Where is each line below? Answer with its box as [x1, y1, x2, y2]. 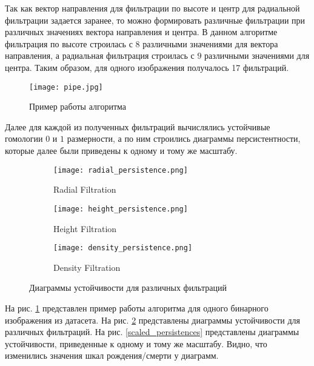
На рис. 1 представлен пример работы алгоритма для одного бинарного [5, 301, 269, 314]
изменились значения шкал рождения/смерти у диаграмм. [5, 349, 219, 362]
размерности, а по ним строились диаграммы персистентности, [67, 132, 301, 145]
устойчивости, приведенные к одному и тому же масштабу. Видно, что [5, 337, 267, 350]
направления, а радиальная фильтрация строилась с [5, 49, 195, 62]
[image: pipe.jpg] [29, 82, 103, 91]
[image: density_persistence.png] [53, 244, 193, 253]
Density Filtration [53, 261, 121, 273]
